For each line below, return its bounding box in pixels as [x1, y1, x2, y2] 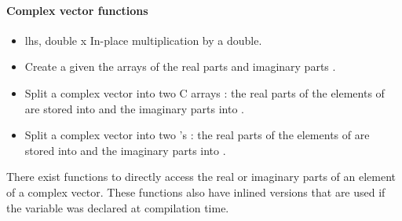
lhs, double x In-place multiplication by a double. [24, 31, 262, 48]
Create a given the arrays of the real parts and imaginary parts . [24, 58, 336, 75]
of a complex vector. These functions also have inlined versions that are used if [6, 183, 386, 200]
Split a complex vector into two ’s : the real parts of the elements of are [24, 127, 370, 143]
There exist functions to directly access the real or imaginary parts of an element [6, 168, 397, 185]
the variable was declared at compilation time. [6, 199, 229, 215]
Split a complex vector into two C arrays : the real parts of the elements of [24, 84, 385, 101]
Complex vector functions [6, 2, 148, 18]
